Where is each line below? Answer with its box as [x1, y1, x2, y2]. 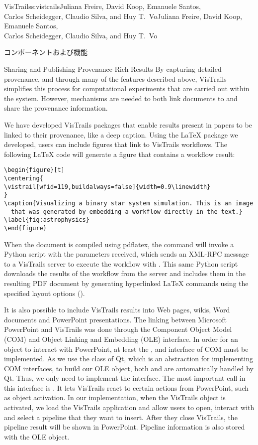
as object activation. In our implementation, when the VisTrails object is [4, 392, 226, 403]
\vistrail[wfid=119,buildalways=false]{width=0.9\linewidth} [4, 183, 211, 190]
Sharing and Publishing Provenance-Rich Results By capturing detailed [4, 63, 222, 74]
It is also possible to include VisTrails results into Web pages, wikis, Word [4, 304, 230, 315]
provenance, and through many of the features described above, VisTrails [4, 73, 227, 84]
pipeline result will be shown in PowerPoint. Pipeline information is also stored [4, 422, 245, 432]
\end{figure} [4, 224, 47, 232]
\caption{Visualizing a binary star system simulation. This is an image [4, 199, 254, 207]
